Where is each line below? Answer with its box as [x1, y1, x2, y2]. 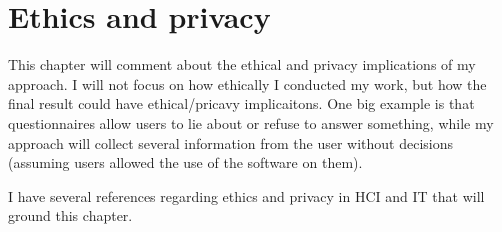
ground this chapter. [8, 205, 133, 226]
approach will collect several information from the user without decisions [8, 132, 454, 153]
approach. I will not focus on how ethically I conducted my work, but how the [8, 73, 487, 94]
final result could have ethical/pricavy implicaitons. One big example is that [8, 93, 475, 114]
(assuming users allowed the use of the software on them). [8, 152, 363, 173]
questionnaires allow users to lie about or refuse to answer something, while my [8, 112, 494, 133]
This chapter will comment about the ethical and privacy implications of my [8, 54, 476, 75]
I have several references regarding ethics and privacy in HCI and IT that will [8, 185, 485, 206]
